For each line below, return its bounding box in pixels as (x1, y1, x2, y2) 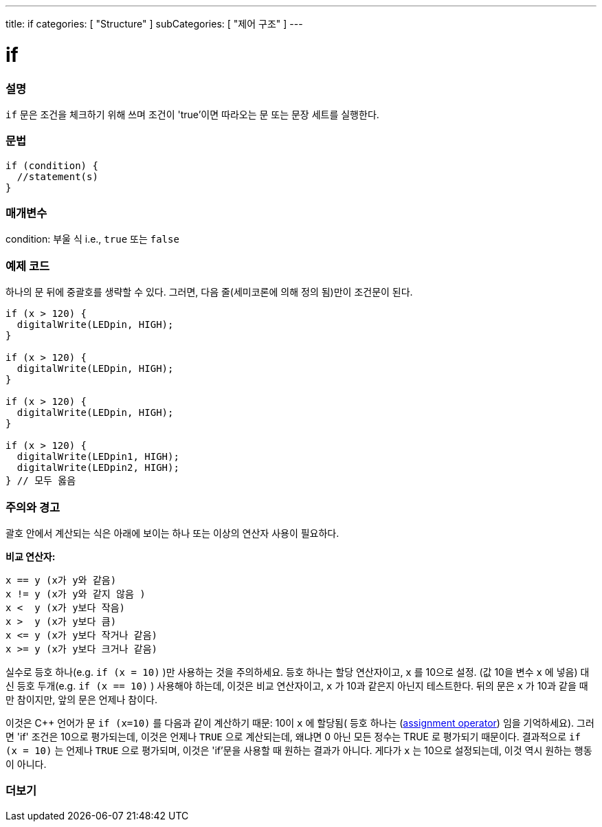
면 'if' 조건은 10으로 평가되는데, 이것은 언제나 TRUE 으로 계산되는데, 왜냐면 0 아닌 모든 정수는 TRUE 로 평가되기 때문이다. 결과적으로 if (5, 730, 581, 742)
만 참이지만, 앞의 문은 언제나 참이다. (5, 693, 157, 705)
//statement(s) (16, 170, 98, 182)
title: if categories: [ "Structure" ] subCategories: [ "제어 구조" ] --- (5, 18, 303, 30)
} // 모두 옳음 (5, 475, 76, 487)
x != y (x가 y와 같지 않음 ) (5, 588, 146, 599)
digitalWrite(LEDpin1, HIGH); (16, 451, 179, 463)
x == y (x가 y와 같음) (5, 574, 117, 586)
